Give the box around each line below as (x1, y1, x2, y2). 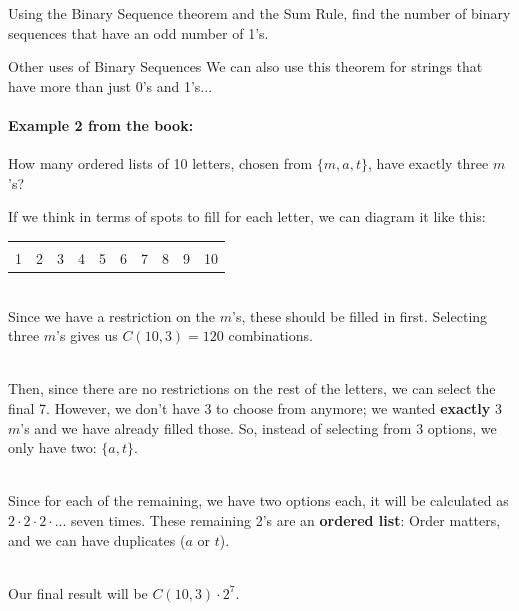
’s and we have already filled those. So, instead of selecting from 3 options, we (20, 417, 497, 438)
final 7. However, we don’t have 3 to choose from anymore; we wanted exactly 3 (8, 398, 502, 419)
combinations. (228, 325, 313, 346)
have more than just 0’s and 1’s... (8, 75, 213, 96)
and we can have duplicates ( (8, 529, 186, 550)
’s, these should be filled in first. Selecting (231, 305, 488, 326)
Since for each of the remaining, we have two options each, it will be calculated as (8, 490, 509, 511)
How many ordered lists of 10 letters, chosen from (8, 153, 313, 174)
